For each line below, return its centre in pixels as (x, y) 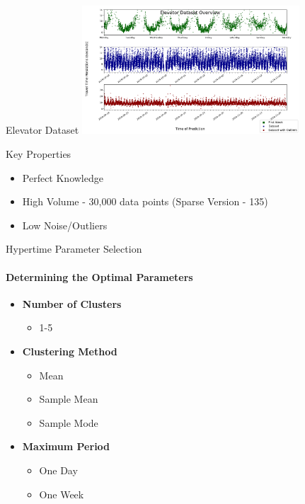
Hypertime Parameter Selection (74, 249)
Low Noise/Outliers (65, 225)
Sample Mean (69, 399)
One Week (62, 494)
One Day (58, 470)
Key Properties (39, 154)
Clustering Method (70, 351)
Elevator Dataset (42, 130)
